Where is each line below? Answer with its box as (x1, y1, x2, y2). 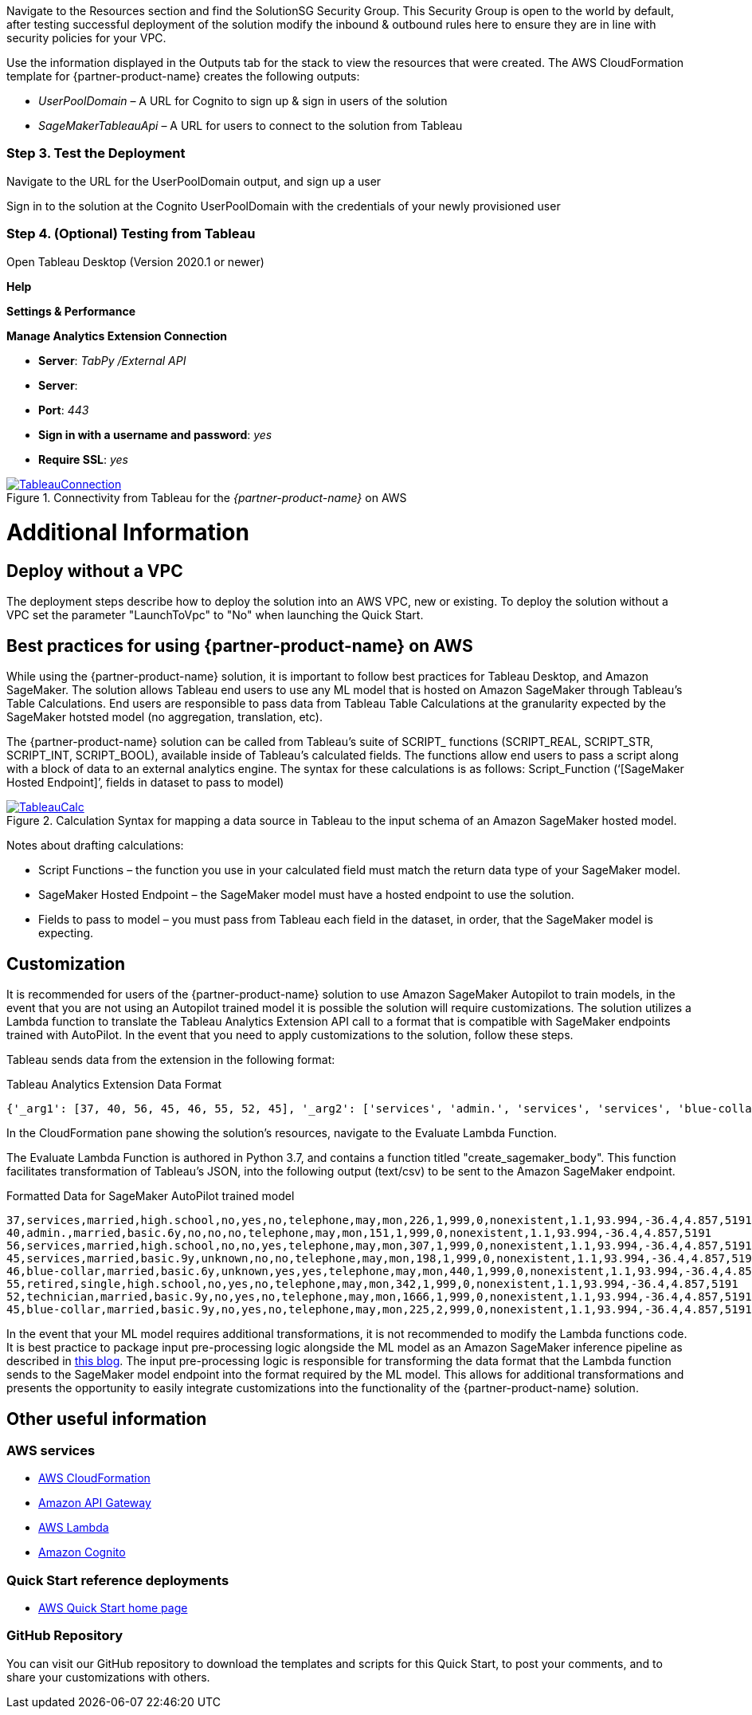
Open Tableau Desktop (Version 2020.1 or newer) (6, 254, 264, 269)
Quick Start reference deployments (6, 1572, 229, 1588)
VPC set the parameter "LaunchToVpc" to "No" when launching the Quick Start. (6, 608, 424, 622)
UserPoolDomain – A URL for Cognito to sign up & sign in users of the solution (38, 94, 448, 108)
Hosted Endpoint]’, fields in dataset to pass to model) (6, 775, 284, 790)
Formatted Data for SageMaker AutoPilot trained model (6, 1189, 295, 1203)
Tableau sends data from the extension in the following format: (6, 1053, 335, 1067)
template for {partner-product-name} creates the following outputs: (6, 69, 360, 83)
